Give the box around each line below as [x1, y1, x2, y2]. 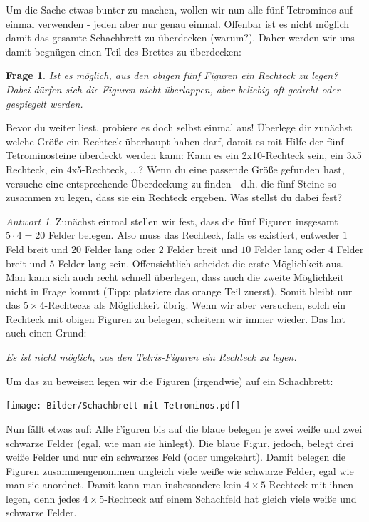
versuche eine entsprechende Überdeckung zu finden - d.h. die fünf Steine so [6, 175, 337, 190]
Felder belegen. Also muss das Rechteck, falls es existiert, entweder [48, 227, 340, 242]
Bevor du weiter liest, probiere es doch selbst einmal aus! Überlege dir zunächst [6, 120, 353, 135]
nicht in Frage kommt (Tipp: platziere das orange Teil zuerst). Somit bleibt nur [6, 283, 353, 298]
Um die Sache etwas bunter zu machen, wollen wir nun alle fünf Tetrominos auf [6, 2, 353, 16]
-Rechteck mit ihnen [265, 477, 353, 492]
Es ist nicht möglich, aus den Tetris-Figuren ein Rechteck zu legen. [6, 349, 297, 364]
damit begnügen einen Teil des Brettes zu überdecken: [6, 43, 241, 58]
